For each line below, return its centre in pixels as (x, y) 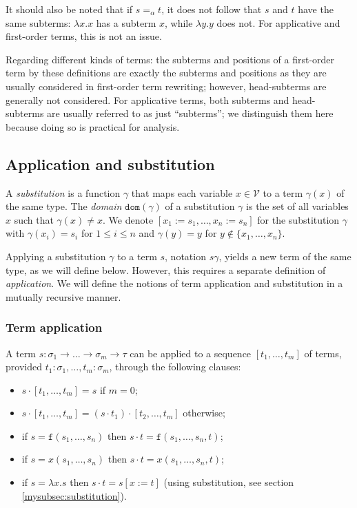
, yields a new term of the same (285, 256)
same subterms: (38, 22)
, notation (185, 256)
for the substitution (298, 219)
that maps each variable (182, 192)
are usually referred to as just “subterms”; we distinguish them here (190, 113)
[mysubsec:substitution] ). (74, 495)
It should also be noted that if (69, 9)
